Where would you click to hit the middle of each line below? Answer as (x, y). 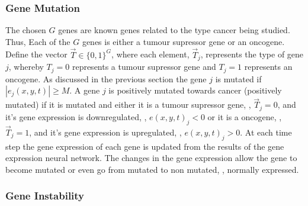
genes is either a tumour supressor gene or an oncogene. (183, 41)
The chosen (26, 30)
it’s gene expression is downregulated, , (76, 116)
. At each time (266, 132)
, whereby (26, 67)
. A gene (85, 90)
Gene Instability (45, 196)
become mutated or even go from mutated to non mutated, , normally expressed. (152, 169)
